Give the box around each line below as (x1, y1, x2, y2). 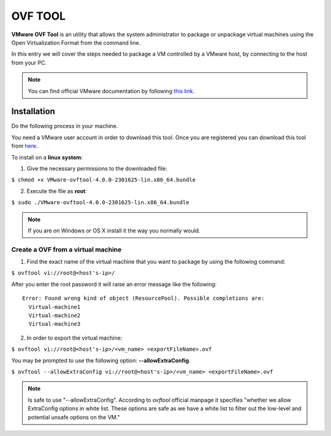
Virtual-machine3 (28, 321, 81, 327)
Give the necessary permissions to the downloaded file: (26, 164, 168, 172)
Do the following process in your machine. (11, 123, 118, 130)
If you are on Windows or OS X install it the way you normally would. (28, 227, 200, 234)
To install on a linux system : (11, 153, 83, 161)
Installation (11, 106, 55, 117)
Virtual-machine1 (28, 304, 81, 310)
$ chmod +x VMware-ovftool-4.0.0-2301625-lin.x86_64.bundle (11, 177, 196, 183)
